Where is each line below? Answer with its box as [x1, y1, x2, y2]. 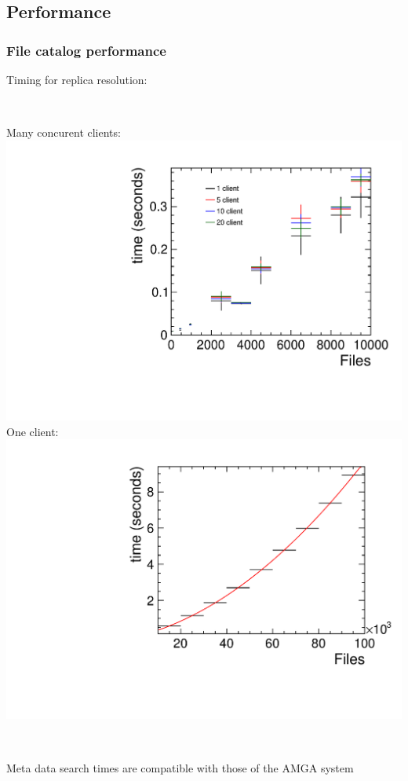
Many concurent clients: [6, 124, 121, 141]
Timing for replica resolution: [6, 71, 148, 87]
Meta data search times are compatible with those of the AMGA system [6, 759, 354, 775]
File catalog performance [6, 40, 166, 60]
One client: [6, 423, 59, 439]
